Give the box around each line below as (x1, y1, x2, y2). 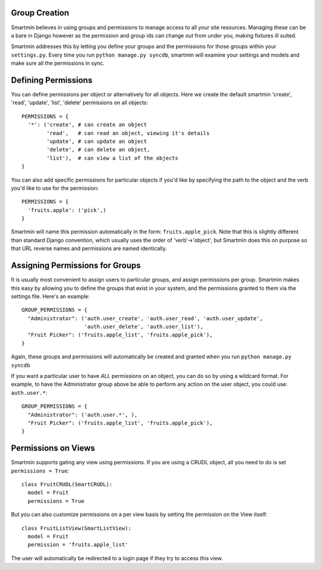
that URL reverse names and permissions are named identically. (11, 245, 168, 252)
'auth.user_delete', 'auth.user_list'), (84, 323, 203, 330)
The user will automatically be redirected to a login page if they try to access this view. (11, 554, 223, 562)
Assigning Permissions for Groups (11, 261, 141, 271)
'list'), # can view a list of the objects (46, 155, 178, 161)
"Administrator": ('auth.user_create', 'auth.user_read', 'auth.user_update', (27, 315, 263, 321)
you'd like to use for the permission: (11, 185, 99, 192)
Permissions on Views (11, 443, 95, 454)
